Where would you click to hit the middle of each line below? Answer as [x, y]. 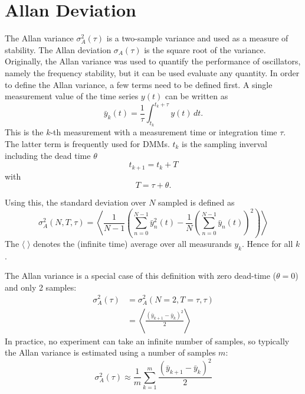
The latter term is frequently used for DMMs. [87, 143]
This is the [24, 132]
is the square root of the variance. [205, 49]
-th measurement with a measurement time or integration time [164, 132]
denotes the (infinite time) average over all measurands [132, 243]
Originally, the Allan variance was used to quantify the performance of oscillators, [153, 61]
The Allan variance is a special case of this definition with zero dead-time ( [141, 276]
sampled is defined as [196, 202]
